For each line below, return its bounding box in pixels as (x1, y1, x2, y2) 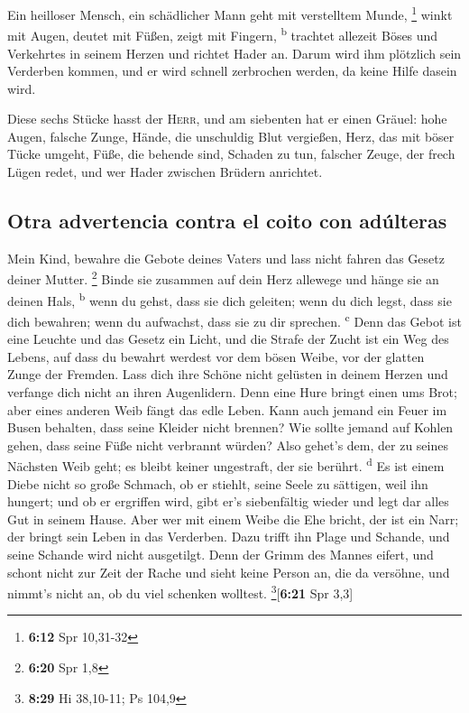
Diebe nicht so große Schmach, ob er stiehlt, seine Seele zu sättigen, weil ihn (7, 474, 428, 493)
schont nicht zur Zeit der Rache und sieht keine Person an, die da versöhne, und (7, 562, 450, 581)
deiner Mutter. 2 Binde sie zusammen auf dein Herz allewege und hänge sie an (7, 267, 439, 289)
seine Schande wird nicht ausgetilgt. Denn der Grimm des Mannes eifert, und (7, 544, 434, 563)
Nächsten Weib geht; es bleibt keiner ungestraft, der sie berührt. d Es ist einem (7, 454, 445, 476)
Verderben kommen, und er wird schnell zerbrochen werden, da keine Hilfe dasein (7, 61, 457, 80)
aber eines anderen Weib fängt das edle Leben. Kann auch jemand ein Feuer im (7, 400, 447, 419)
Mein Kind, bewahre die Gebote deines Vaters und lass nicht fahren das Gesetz (7, 248, 445, 267)
